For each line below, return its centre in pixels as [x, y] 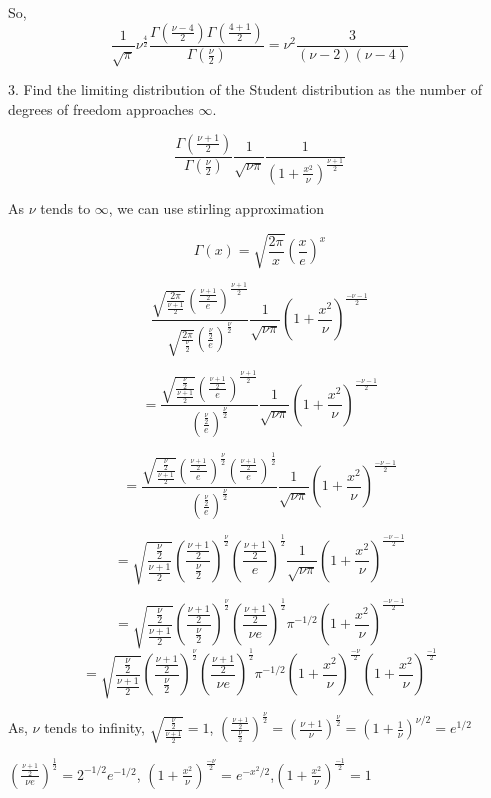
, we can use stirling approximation [216, 207]
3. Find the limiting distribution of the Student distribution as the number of [245, 89]
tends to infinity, [94, 727]
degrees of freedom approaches [101, 108]
